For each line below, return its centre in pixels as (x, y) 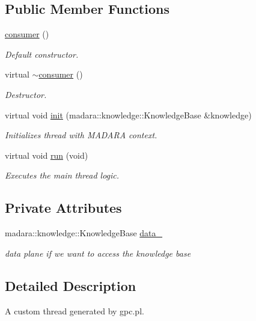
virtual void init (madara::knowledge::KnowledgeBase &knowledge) (128, 115)
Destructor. (26, 94)
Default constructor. (42, 54)
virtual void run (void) (47, 155)
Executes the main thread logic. (62, 175)
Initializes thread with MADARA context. (81, 135)
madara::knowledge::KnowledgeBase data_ (84, 233)
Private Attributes (63, 208)
